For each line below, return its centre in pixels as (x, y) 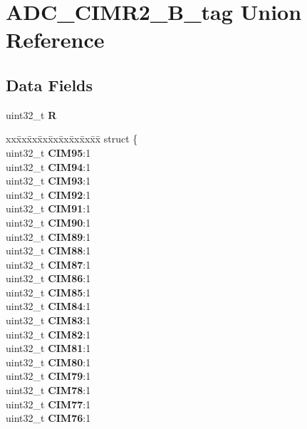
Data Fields (50, 84)
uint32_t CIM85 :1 (48, 292)
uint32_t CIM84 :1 (48, 306)
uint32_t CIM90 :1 (48, 222)
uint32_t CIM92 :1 (48, 194)
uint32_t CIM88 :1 (48, 250)
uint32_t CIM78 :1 (48, 390)
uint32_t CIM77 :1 (48, 404)
